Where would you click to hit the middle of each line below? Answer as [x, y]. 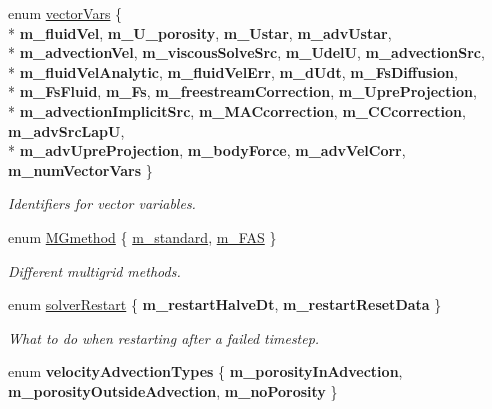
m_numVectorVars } [80, 169]
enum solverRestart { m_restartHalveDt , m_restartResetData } [225, 304]
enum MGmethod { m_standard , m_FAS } [142, 236]
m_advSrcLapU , [66, 130]
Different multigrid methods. [94, 270]
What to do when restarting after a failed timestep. [164, 337]
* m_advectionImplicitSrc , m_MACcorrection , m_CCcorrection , [237, 110]
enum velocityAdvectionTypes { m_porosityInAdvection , [205, 371]
